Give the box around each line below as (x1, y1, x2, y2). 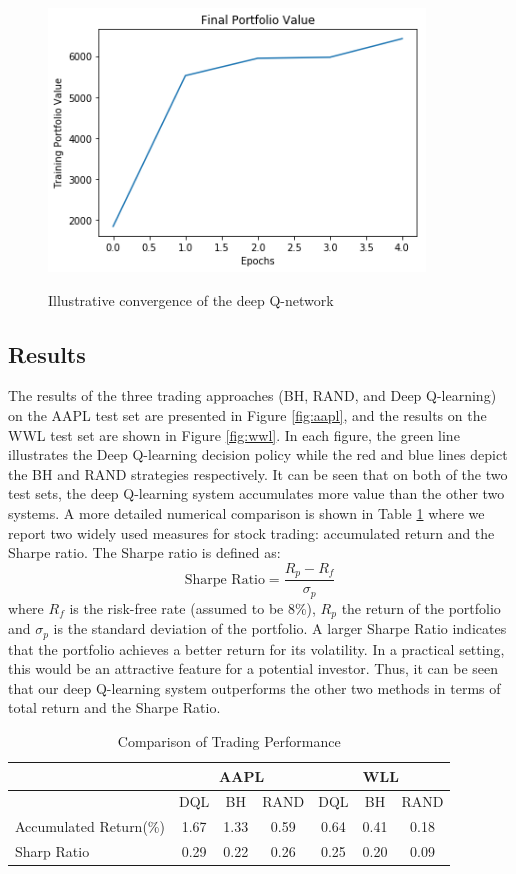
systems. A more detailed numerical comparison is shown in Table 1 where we (8, 502, 485, 523)
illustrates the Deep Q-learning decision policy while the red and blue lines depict (8, 444, 508, 465)
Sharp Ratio (15, 841, 90, 862)
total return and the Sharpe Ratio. (8, 697, 221, 718)
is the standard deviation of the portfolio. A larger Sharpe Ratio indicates (53, 618, 507, 639)
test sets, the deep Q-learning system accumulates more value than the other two (8, 483, 505, 504)
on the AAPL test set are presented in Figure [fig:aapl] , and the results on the (8, 404, 487, 425)
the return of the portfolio (341, 597, 501, 618)
